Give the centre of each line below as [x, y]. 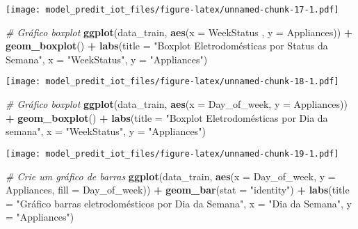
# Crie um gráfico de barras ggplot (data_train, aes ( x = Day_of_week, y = [171, 176]
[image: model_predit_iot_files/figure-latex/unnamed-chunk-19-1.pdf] [172, 153]
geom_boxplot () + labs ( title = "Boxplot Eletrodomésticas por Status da [167, 46]
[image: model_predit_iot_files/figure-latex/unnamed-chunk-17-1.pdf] [172, 10]
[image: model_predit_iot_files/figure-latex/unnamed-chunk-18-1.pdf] [172, 82]
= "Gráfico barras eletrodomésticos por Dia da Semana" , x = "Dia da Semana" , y [179, 203]
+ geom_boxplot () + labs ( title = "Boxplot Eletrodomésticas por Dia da [167, 117]
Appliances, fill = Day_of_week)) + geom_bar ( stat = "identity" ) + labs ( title [178, 190]
